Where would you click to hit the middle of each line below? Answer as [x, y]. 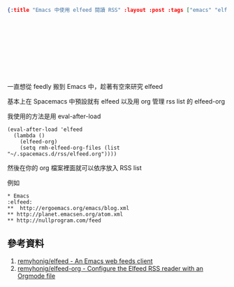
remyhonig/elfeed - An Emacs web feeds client [85, 261]
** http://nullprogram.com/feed [54, 220]
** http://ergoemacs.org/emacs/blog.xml [68, 208]
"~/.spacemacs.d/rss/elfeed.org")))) [62, 154]
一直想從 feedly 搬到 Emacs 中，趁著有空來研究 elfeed [85, 86]
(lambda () [29, 135]
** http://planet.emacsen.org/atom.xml [65, 214]
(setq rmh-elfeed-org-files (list [70, 148]
